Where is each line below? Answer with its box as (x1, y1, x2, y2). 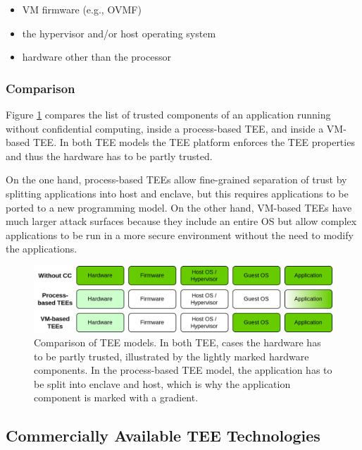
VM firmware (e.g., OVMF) (22, 2, 142, 16)
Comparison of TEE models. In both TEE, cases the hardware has (34, 334, 321, 349)
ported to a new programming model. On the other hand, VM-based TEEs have (6, 200, 352, 214)
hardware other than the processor (22, 49, 171, 64)
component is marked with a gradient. (34, 390, 199, 405)
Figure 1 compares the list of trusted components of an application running (6, 107, 331, 121)
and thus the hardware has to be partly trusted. (6, 148, 213, 163)
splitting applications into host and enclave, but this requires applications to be (6, 186, 349, 200)
